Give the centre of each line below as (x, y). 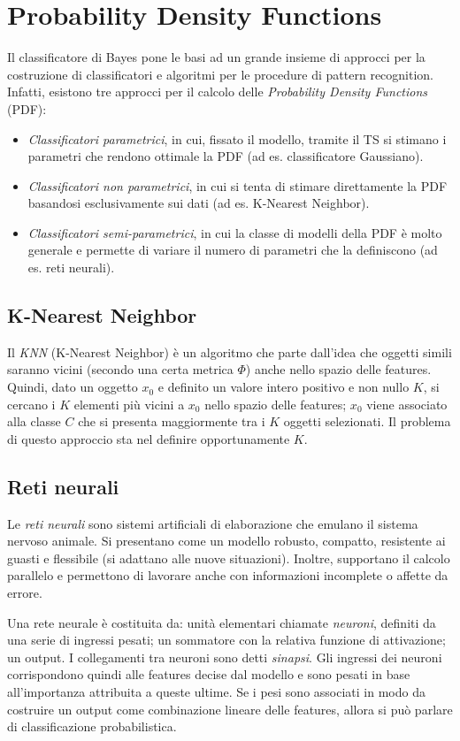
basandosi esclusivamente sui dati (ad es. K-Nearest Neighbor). (199, 203)
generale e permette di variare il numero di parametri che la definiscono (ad (233, 250)
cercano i (31, 404)
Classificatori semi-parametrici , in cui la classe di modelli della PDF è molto (235, 232)
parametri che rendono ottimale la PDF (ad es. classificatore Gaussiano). (226, 156)
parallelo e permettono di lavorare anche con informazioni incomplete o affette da (228, 575)
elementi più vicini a (129, 404)
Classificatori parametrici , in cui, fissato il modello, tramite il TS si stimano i (237, 138)
